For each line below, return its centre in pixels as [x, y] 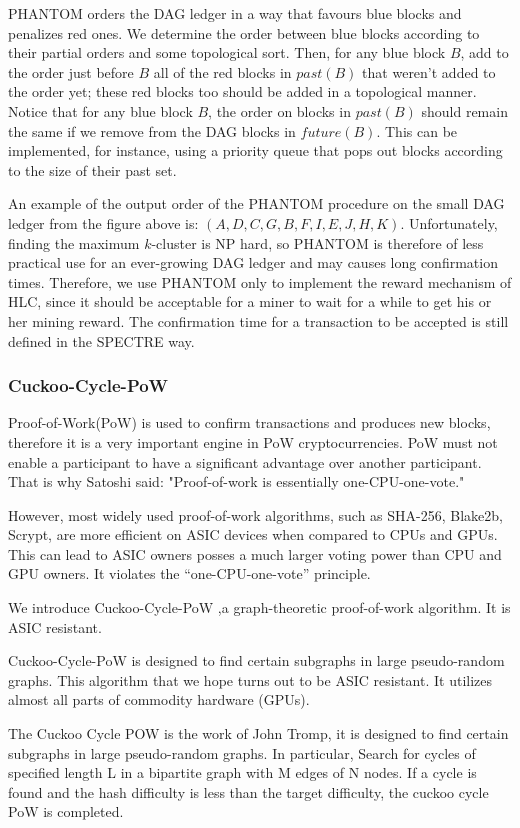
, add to [484, 52]
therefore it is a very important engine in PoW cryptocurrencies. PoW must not [253, 441]
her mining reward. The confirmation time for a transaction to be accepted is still [258, 320]
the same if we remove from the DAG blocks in [152, 130]
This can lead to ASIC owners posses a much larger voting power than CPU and [255, 553]
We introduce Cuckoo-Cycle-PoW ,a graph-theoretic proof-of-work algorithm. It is [259, 607]
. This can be [417, 130]
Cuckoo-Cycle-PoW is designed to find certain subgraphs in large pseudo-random [256, 660]
